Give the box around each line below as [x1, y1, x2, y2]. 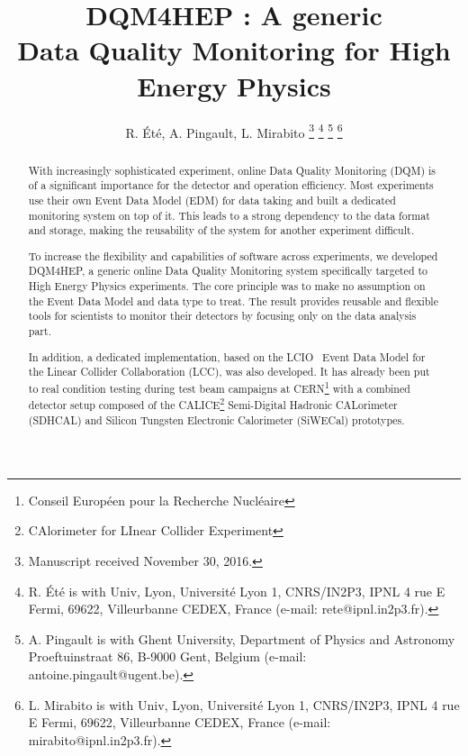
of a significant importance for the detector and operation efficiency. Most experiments [28, 178, 434, 193]
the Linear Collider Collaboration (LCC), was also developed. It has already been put [28, 364, 430, 379]
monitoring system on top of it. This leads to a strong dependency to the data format [28, 207, 430, 223]
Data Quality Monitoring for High [17, 32, 451, 68]
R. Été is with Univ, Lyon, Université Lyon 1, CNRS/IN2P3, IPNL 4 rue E [28, 581, 445, 600]
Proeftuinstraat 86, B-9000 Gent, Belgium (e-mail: [28, 647, 307, 666]
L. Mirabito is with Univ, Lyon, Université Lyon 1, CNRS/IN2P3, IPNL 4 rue [28, 695, 460, 714]
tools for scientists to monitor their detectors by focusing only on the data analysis [28, 308, 417, 323]
